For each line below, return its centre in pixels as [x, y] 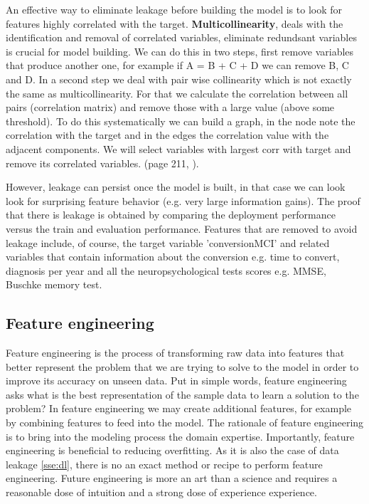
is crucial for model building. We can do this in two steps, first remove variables [180, 51]
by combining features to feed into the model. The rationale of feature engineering [185, 422]
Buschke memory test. [54, 284]
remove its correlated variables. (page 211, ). [102, 163]
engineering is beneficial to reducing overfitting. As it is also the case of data [172, 450]
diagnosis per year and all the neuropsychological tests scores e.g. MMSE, [166, 270]
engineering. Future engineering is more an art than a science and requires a [172, 478]
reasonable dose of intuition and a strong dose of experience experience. [161, 492]
